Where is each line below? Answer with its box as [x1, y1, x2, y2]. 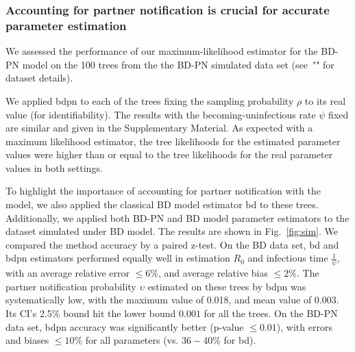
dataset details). [5, 71, 73, 85]
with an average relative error [5, 266, 130, 280]
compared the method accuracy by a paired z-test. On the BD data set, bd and [5, 237, 339, 251]
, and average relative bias [158, 266, 268, 280]
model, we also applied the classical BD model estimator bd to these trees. [5, 197, 319, 212]
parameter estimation [5, 16, 127, 34]
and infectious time [247, 251, 328, 265]
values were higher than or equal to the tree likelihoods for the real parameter [5, 147, 333, 162]
